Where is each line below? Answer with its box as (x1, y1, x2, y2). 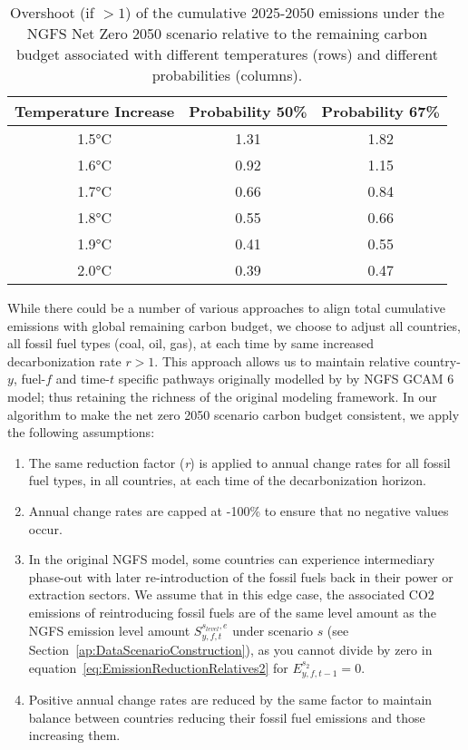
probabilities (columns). (151, 64, 303, 85)
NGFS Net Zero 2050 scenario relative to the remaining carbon (26, 23, 428, 44)
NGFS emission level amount (28, 620, 190, 639)
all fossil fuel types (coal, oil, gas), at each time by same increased (7, 334, 375, 353)
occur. (28, 519, 63, 538)
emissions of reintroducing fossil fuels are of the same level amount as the (28, 602, 436, 621)
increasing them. (28, 726, 121, 745)
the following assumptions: (7, 423, 155, 442)
